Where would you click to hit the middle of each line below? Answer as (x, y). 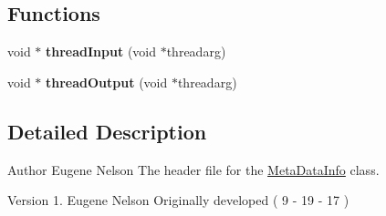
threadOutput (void (107, 82)
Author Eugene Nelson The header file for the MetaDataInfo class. (193, 169)
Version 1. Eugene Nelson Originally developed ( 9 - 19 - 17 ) (178, 200)
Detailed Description (107, 131)
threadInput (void (101, 51)
